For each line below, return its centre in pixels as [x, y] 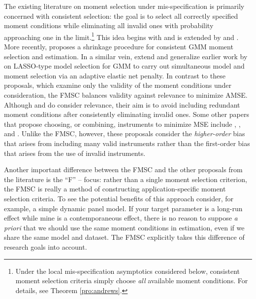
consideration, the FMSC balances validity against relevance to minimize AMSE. [126, 95]
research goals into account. [46, 246]
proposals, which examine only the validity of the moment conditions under [118, 85]
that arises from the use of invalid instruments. [75, 153]
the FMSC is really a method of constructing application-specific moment [115, 189]
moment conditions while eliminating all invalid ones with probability [109, 25]
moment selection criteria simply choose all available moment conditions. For [132, 280]
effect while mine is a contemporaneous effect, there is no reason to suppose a [121, 218]
